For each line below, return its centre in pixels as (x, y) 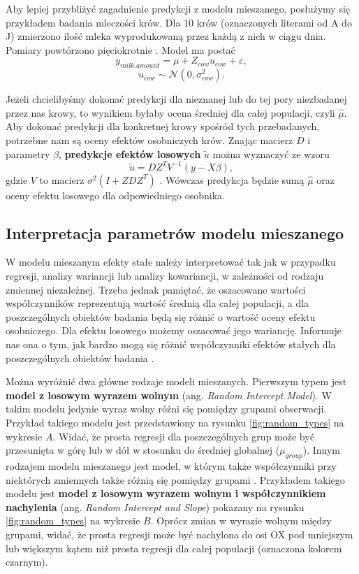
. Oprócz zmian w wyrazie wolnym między (241, 521)
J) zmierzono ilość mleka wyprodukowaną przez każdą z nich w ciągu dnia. (166, 36)
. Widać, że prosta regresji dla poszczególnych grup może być (183, 436)
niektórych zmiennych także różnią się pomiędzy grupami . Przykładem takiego (175, 479)
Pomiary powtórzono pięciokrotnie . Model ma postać (120, 49)
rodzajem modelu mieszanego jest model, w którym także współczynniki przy (171, 465)
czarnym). (27, 562)
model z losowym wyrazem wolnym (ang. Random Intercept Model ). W (169, 395)
